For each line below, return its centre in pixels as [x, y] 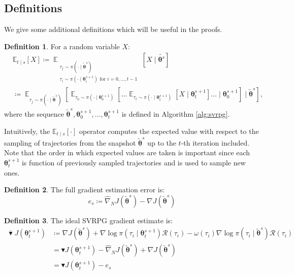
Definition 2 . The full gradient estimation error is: [85, 190]
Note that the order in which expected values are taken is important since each [127, 152]
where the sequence [34, 113]
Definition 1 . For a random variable [62, 46]
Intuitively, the [27, 131]
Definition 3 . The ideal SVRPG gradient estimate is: [88, 220]
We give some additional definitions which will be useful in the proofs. [113, 29]
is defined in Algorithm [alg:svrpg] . [176, 113]
